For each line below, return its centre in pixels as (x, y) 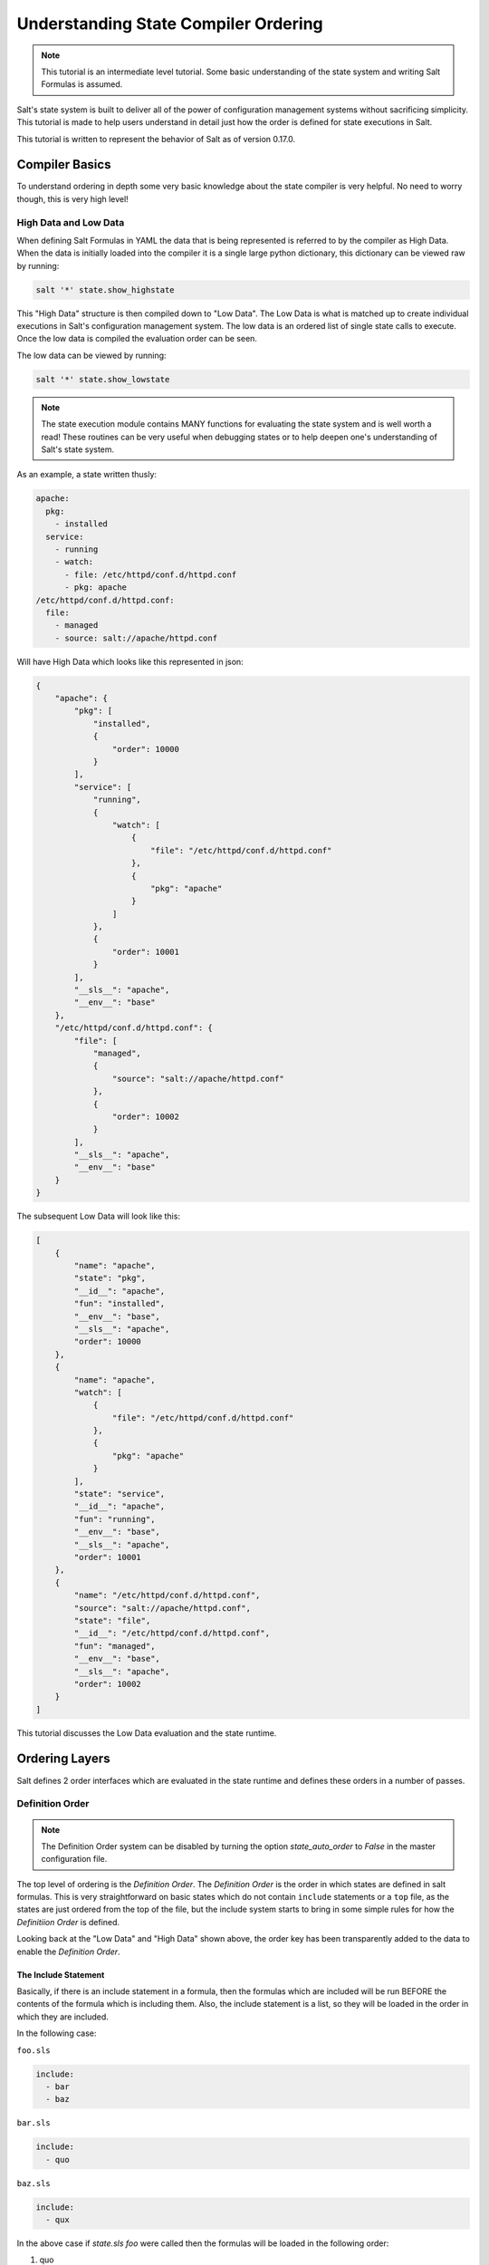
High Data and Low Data (71, 222)
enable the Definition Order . (69, 1952)
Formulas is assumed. (82, 84)
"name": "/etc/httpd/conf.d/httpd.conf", (167, 1595)
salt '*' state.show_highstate (105, 289)
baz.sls (34, 2183)
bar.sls (34, 2123)
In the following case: (57, 2033)
